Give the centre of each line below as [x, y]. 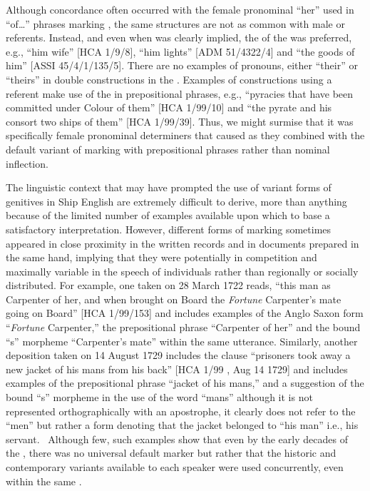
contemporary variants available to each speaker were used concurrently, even [175, 467]
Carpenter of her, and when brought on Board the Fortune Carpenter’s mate [174, 299]
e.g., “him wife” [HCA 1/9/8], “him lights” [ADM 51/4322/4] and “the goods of [180, 51]
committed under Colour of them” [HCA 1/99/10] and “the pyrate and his [169, 107]
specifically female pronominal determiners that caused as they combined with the [185, 135]
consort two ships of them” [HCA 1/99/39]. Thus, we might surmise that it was [180, 121]
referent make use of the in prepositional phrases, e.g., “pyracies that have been [180, 93]
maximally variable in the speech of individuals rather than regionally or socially [182, 271]
